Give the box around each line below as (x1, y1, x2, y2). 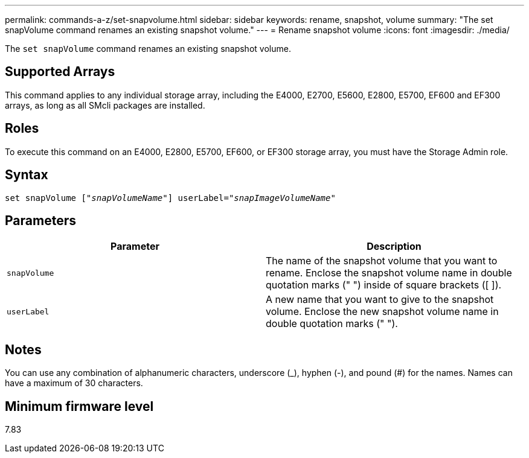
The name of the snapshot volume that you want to (266, 255, 498, 267)
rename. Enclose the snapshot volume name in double (266, 267, 512, 279)
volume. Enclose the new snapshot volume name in (266, 305, 499, 318)
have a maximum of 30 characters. (5, 378, 143, 389)
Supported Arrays (5, 64, 115, 80)
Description (367, 240, 422, 253)
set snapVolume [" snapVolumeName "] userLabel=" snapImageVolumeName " (5, 192, 336, 203)
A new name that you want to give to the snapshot (266, 293, 494, 306)
